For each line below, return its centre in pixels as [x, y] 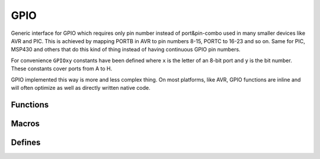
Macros [25, 123]
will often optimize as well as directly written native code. [81, 87]
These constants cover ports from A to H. [62, 69]
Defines [26, 142]
